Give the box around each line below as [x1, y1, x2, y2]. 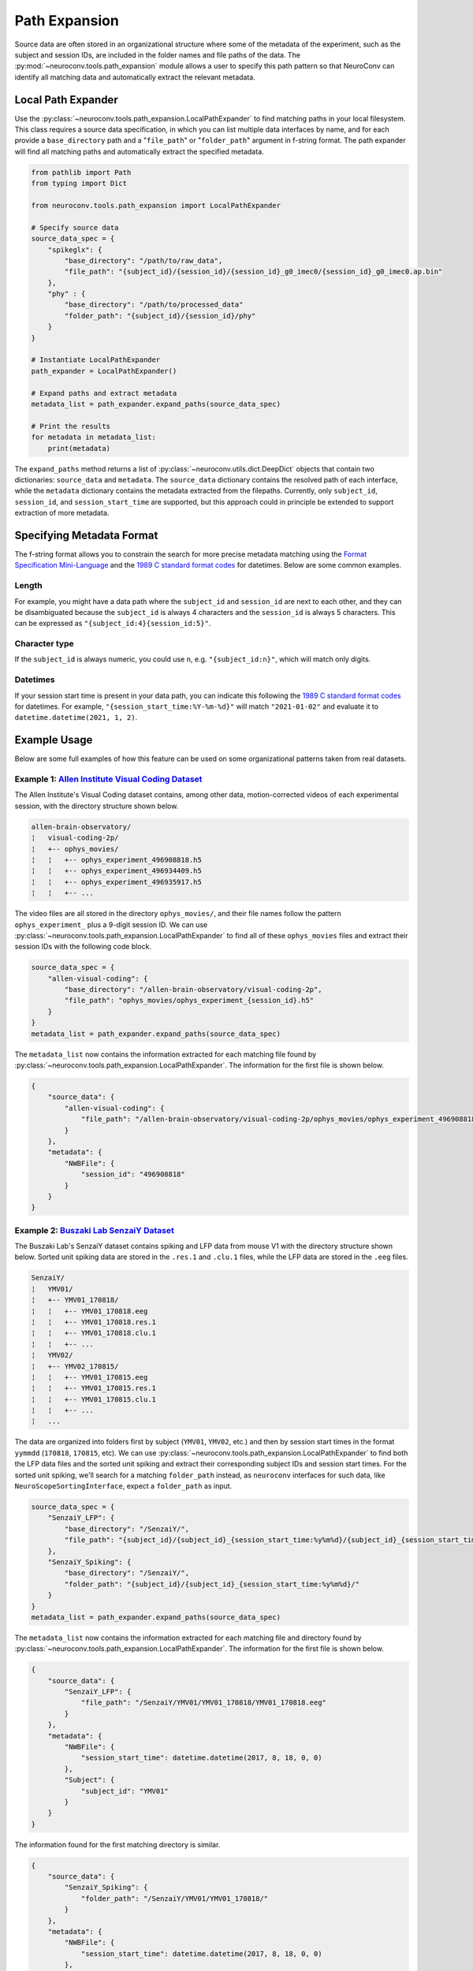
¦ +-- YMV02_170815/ [31, 1362, 119, 1371]
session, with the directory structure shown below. [14, 801, 179, 810]
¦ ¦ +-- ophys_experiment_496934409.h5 [31, 866, 203, 875]
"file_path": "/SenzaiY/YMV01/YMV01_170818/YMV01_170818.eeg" [80, 1698, 327, 1707]
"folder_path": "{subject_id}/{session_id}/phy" [64, 311, 256, 320]
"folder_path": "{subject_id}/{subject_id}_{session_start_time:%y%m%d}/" [64, 1579, 360, 1589]
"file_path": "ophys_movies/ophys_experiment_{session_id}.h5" [64, 996, 315, 1005]
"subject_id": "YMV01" [80, 1787, 169, 1795]
